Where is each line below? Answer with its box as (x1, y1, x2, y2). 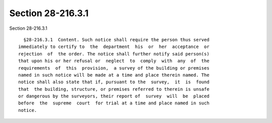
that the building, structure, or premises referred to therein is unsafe (18, 86, 210, 92)
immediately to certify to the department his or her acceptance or (18, 44, 210, 50)
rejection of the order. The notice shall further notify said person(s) (18, 51, 210, 56)
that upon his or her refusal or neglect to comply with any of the (18, 58, 210, 64)
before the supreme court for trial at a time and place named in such (18, 100, 210, 106)
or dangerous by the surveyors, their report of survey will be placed (18, 93, 210, 99)
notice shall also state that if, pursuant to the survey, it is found (18, 79, 210, 85)
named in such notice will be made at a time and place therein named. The (18, 72, 210, 78)
